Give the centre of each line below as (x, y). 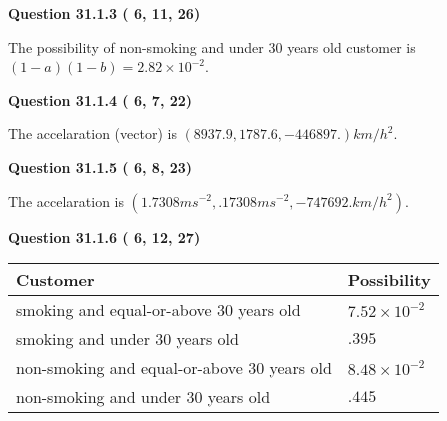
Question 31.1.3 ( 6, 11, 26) (104, 13)
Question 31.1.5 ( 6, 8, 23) (100, 166)
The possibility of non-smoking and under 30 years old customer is (212, 46)
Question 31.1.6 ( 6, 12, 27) (104, 236)
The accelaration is (66, 200)
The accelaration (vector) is (92, 133)
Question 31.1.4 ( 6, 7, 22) (100, 99)
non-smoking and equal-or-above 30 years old (174, 368)
